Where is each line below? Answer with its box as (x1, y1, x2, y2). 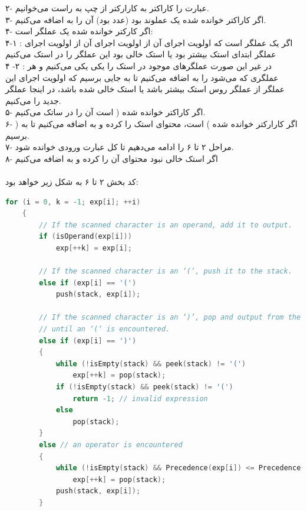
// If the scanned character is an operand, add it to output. (39, 220, 292, 229)
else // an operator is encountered (39, 440, 183, 449)
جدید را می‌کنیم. (5, 94, 61, 106)
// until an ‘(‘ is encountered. (39, 325, 170, 334)
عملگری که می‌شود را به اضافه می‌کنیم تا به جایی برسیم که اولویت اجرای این (5, 71, 279, 83)
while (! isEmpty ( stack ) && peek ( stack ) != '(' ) (55, 359, 246, 368)
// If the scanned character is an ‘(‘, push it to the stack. (39, 267, 292, 276)
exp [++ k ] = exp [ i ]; (55, 243, 132, 252)
